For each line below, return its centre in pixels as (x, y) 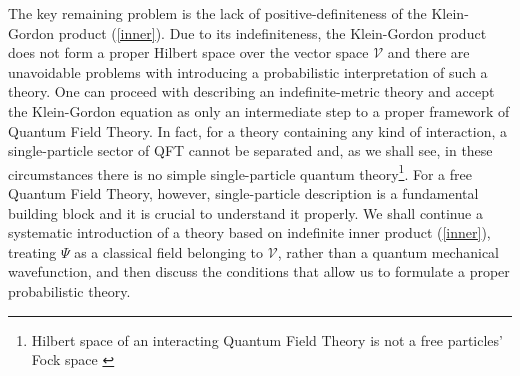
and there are (428, 52)
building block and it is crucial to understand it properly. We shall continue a (245, 212)
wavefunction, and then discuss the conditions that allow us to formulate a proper (259, 271)
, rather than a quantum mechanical (388, 251)
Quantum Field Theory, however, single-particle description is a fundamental (243, 193)
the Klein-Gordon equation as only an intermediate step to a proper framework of (259, 110)
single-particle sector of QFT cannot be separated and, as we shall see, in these (250, 150)
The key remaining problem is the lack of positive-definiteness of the (217, 13)
